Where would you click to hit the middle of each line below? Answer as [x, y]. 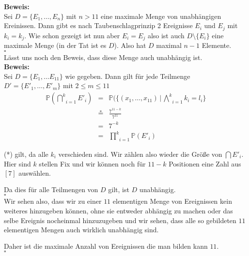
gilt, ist [119, 189]
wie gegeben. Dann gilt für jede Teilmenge [128, 76]
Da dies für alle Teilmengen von [51, 189]
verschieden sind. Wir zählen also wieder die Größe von [140, 154]
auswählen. [35, 173]
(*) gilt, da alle [26, 154]
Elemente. [217, 45]
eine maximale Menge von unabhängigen [161, 16]
